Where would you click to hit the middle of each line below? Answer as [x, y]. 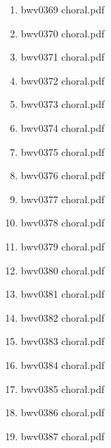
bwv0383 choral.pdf [63, 341]
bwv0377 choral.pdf [63, 199]
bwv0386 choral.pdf [63, 412]
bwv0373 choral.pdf [63, 104]
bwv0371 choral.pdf [63, 57]
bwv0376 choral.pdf [63, 175]
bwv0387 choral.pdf [63, 436]
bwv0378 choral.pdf [63, 223]
